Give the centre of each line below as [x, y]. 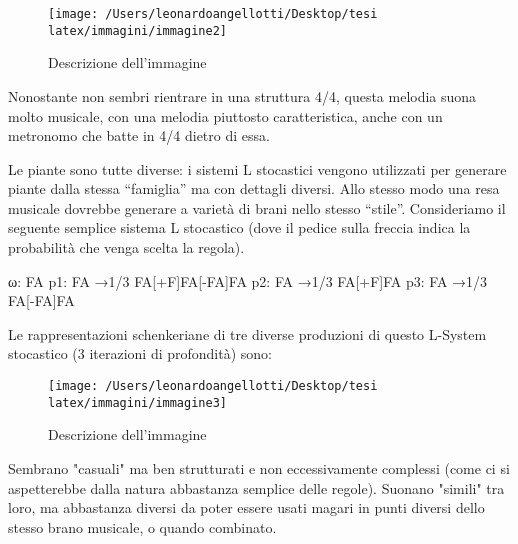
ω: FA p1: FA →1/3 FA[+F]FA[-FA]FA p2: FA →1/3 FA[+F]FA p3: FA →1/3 [248, 280]
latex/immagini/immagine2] [137, 30]
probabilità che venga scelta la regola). [126, 247]
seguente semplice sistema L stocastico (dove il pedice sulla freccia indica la [239, 227]
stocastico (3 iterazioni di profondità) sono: [140, 353]
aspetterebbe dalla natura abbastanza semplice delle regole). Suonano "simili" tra [256, 487]
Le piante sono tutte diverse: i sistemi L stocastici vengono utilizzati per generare [257, 168]
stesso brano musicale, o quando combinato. [142, 526]
